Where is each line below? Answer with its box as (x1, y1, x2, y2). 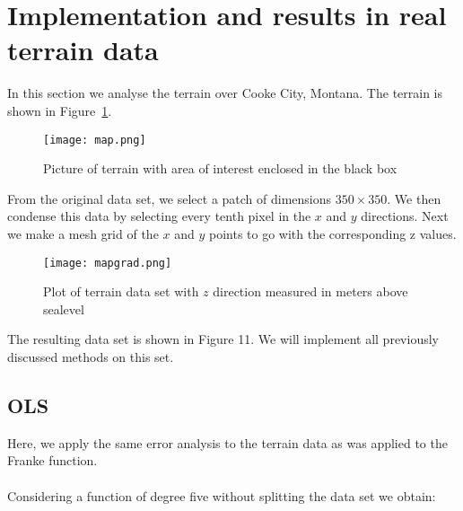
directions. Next (361, 207, 449, 225)
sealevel (43, 299, 84, 318)
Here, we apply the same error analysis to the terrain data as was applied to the (7, 433, 448, 452)
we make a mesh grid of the (7, 224, 159, 242)
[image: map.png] (43, 133, 146, 146)
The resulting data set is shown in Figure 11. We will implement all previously (7, 330, 439, 348)
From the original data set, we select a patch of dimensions (7, 189, 332, 207)
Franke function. (7, 451, 98, 470)
